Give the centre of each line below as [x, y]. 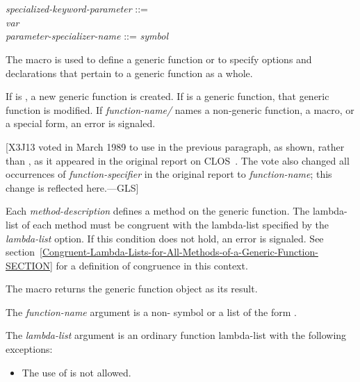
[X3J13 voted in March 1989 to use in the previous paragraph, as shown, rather [175, 146]
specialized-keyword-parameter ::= [77, 9]
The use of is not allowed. [76, 372]
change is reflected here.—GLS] [72, 187]
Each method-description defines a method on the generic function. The [158, 211]
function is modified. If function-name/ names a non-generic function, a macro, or [180, 109]
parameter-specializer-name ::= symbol [87, 36]
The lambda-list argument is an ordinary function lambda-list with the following [176, 335]
